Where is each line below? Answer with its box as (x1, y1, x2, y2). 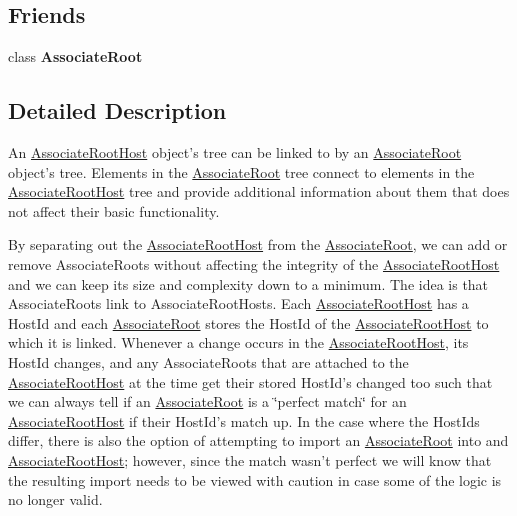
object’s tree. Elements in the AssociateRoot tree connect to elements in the (8, 161, 475, 182)
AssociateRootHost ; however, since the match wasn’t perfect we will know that (8, 449, 492, 470)
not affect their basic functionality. (8, 200, 220, 221)
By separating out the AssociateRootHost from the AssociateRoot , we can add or (8, 234, 508, 255)
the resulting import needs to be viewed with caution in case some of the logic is (8, 469, 502, 490)
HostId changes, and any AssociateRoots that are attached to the (8, 351, 409, 372)
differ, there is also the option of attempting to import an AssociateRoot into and (8, 430, 509, 451)
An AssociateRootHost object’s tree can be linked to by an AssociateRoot (8, 142, 462, 162)
